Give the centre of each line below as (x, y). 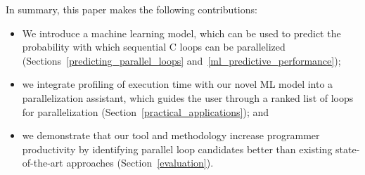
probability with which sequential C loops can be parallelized (154, 47)
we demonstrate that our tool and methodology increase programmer (171, 135)
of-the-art (43, 163)
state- (348, 149)
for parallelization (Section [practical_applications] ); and (146, 111)
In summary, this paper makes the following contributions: (132, 9)
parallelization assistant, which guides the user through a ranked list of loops (188, 97)
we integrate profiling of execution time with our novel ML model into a (178, 84)
